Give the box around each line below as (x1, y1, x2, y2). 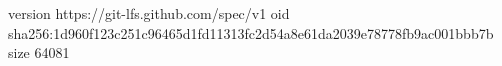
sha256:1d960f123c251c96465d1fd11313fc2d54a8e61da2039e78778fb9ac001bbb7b (8, 22, 494, 43)
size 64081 (8, 42, 70, 63)
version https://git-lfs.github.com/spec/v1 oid (8, 3, 290, 23)
